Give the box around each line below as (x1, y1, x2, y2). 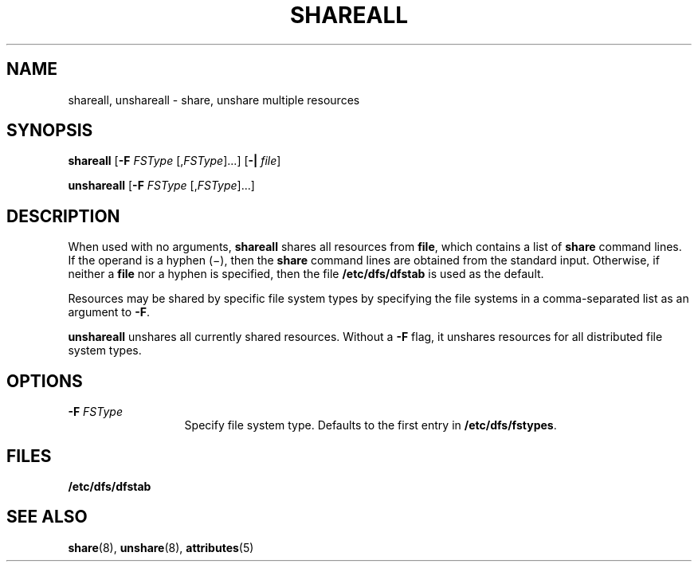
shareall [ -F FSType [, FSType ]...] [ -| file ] (68, 154, 281, 168)
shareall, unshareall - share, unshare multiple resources (68, 92, 360, 107)
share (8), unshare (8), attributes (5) (68, 540, 254, 554)
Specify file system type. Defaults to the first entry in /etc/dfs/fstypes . (184, 418, 557, 433)
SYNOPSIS (6, 120, 93, 141)
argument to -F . (68, 305, 150, 319)
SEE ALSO (6, 507, 88, 527)
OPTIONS (6, 370, 83, 391)
